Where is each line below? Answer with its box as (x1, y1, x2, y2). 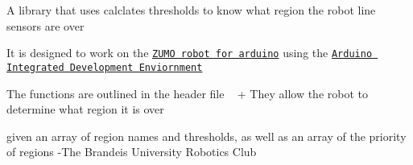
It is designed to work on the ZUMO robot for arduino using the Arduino (6, 44, 373, 61)
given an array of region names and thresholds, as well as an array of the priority (6, 127, 407, 144)
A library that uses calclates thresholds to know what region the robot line (6, 2, 376, 18)
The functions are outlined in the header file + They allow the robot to (6, 85, 368, 101)
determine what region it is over (6, 101, 164, 118)
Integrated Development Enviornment (6, 61, 203, 73)
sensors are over (6, 17, 85, 34)
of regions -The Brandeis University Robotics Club (6, 143, 257, 160)
